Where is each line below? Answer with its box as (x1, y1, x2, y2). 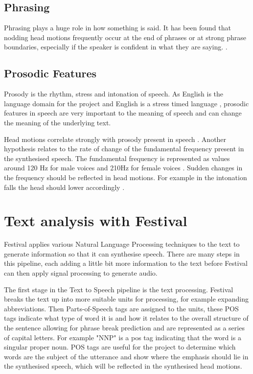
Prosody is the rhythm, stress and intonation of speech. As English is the (4, 89, 224, 99)
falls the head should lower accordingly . (4, 182, 125, 192)
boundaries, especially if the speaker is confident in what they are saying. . (4, 42, 228, 52)
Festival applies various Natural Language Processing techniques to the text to (4, 239, 240, 249)
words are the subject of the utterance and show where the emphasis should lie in (4, 351, 249, 361)
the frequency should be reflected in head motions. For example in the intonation (4, 172, 247, 182)
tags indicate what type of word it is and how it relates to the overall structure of (4, 313, 249, 323)
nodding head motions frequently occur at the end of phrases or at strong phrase (4, 32, 246, 42)
